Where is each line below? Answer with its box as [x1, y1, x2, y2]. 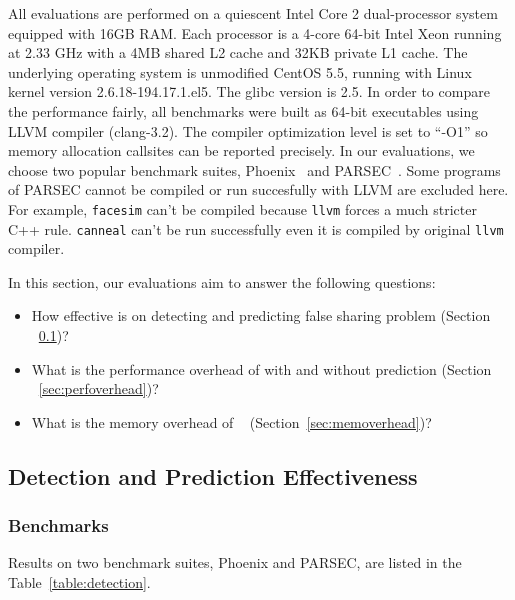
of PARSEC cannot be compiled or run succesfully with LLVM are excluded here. [8, 179, 509, 200]
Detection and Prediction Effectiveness [8, 460, 418, 491]
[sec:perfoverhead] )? [38, 378, 159, 399]
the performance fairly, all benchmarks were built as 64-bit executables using [8, 100, 479, 121]
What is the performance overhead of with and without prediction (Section [31, 358, 492, 379]
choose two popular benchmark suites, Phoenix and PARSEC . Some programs [8, 159, 501, 180]
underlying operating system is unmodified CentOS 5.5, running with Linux [8, 61, 472, 82]
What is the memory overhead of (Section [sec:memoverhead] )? [31, 411, 432, 432]
